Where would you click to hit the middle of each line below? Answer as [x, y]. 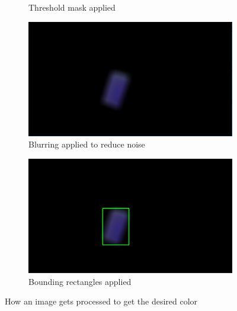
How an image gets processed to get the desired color [101, 301]
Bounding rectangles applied [80, 281]
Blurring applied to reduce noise [87, 144]
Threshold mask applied [72, 7]
